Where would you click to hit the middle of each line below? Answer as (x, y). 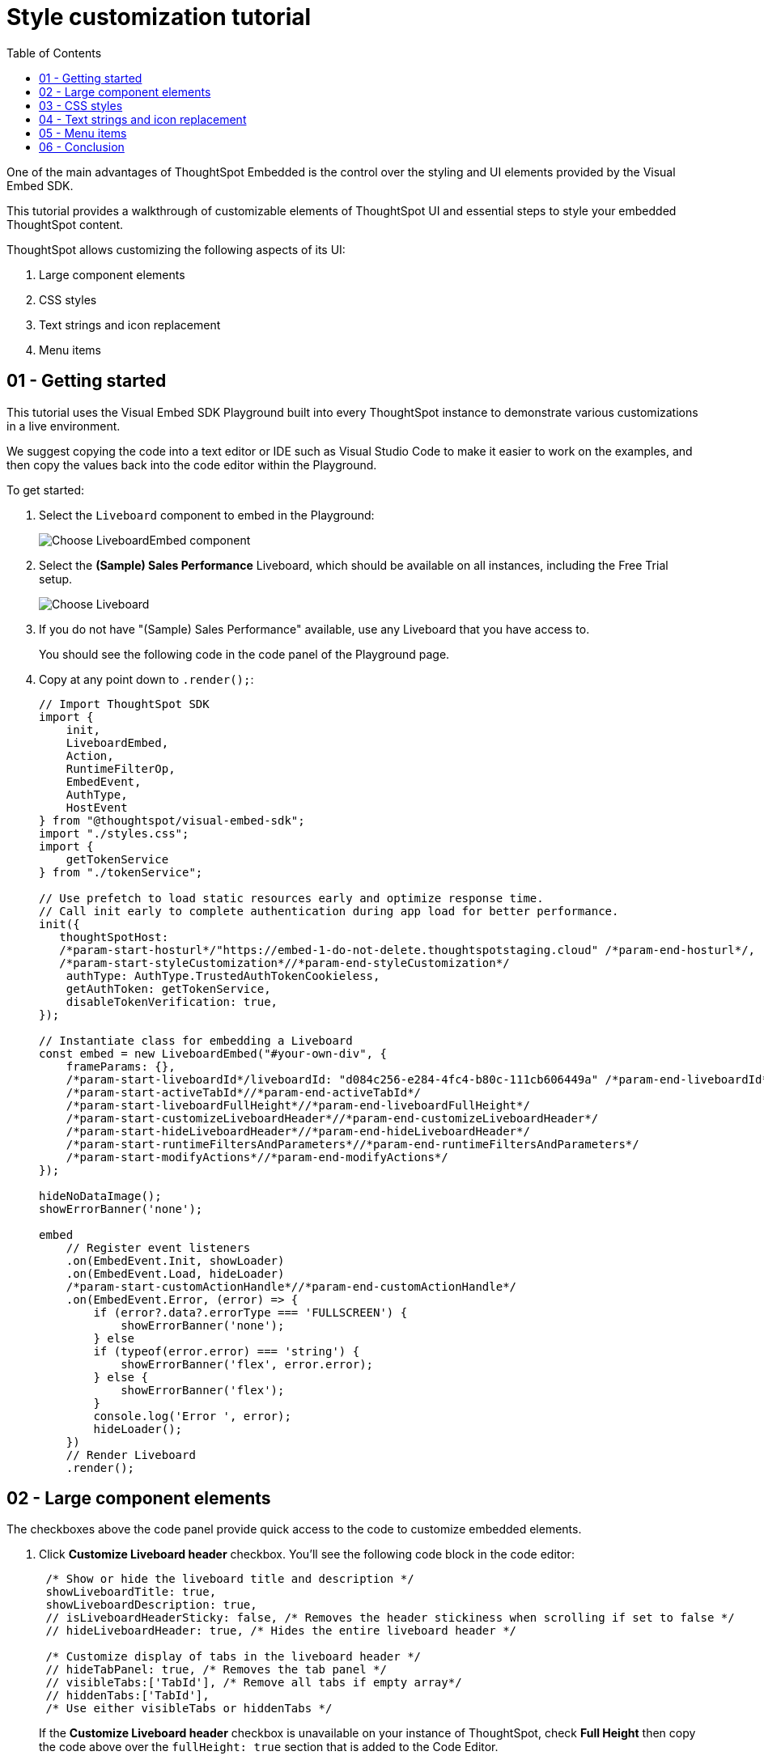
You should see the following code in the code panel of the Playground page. (244, 654)
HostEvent (97, 807)
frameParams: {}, (121, 1066)
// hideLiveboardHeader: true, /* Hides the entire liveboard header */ (281, 1631)
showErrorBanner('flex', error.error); (247, 1364)
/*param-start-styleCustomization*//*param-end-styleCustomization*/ (284, 963)
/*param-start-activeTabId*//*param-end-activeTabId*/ (244, 1092)
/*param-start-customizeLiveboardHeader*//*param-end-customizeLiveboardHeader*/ (332, 1118)
